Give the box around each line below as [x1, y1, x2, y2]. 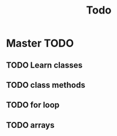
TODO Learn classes [6, 60, 83, 70]
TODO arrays [6, 120, 55, 130]
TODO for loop [6, 100, 60, 110]
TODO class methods [6, 80, 85, 90]
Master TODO [6, 37, 74, 50]
